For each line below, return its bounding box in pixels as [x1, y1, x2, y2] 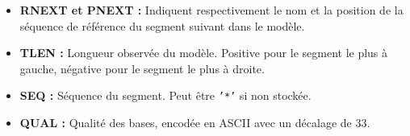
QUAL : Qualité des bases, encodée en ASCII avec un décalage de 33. [19, 114, 370, 131]
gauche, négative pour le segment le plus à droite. [19, 60, 265, 76]
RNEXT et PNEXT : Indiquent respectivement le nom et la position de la [19, 2, 404, 18]
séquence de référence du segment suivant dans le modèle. [19, 17, 305, 34]
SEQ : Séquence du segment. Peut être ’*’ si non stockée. [19, 87, 312, 104]
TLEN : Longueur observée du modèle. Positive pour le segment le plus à [19, 44, 388, 61]
